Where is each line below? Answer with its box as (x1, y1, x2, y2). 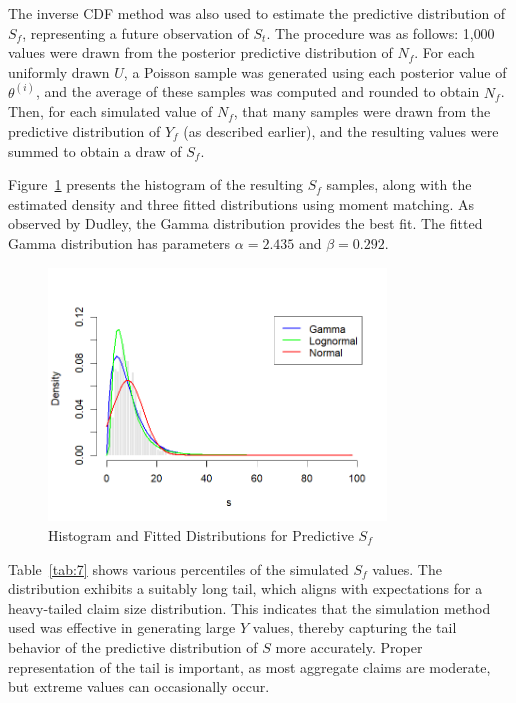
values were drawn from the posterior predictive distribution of (8, 42, 393, 63)
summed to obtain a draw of (8, 140, 182, 161)
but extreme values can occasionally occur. (8, 676, 270, 697)
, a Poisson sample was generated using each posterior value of (123, 61, 507, 82)
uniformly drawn (8, 61, 110, 82)
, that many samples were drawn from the (233, 101, 491, 122)
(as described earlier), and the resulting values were (183, 121, 499, 141)
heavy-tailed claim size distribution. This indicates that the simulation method (8, 597, 491, 618)
